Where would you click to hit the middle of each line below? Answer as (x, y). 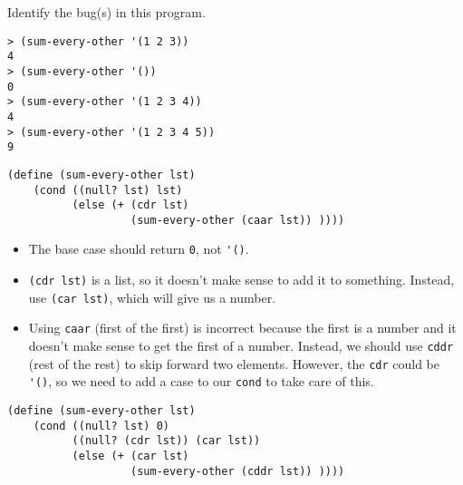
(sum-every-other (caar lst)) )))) (238, 220)
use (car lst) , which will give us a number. (152, 297)
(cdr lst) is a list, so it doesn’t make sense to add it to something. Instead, (241, 280)
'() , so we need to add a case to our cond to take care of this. (201, 381)
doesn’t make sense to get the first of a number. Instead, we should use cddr (241, 346)
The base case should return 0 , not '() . (139, 249)
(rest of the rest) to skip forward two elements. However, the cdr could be (234, 363)
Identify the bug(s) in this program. (106, 12)
